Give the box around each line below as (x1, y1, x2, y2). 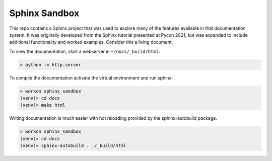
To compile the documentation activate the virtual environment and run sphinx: (9, 74, 173, 80)
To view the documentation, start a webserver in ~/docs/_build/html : (9, 48, 160, 54)
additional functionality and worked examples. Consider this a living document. (9, 39, 173, 45)
